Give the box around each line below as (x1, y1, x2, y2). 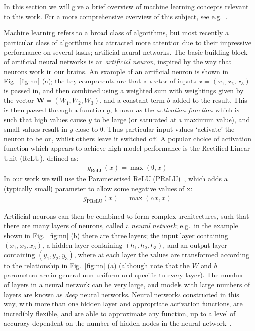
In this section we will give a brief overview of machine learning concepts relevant (4, 1, 249, 11)
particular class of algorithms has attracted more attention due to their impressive (4, 37, 251, 47)
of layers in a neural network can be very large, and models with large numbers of (4, 279, 250, 289)
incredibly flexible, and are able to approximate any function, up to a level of (4, 308, 236, 318)
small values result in (4, 124, 67, 134)
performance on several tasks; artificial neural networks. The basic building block (4, 47, 248, 57)
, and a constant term (100, 95, 165, 105)
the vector (4, 95, 34, 105)
